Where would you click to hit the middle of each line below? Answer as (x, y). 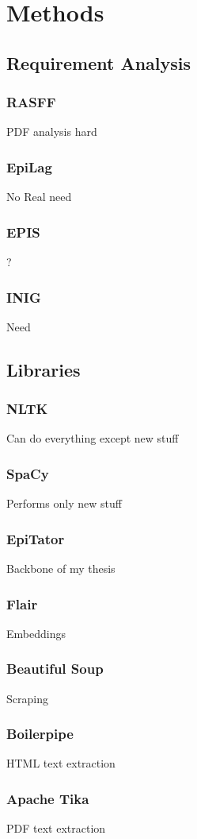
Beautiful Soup (55, 669)
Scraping (27, 698)
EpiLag (29, 166)
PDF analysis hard (52, 131)
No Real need (39, 197)
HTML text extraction (61, 763)
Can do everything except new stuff (93, 438)
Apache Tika (48, 798)
